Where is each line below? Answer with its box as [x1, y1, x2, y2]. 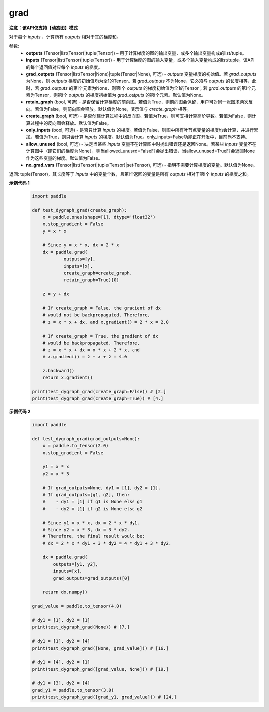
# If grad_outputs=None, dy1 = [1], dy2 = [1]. [42, 485, 161, 491]
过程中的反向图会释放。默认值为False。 [30, 120, 112, 126]
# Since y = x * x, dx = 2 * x [42, 242, 119, 248]
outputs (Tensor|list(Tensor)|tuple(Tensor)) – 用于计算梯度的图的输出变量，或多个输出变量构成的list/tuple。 [26, 50, 247, 56]
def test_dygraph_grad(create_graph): [32, 207, 127, 213]
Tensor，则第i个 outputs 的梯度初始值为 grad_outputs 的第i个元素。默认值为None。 [34, 92, 206, 98]
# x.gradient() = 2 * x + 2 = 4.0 [42, 354, 127, 359]
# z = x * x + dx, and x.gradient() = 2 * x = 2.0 [42, 319, 169, 325]
